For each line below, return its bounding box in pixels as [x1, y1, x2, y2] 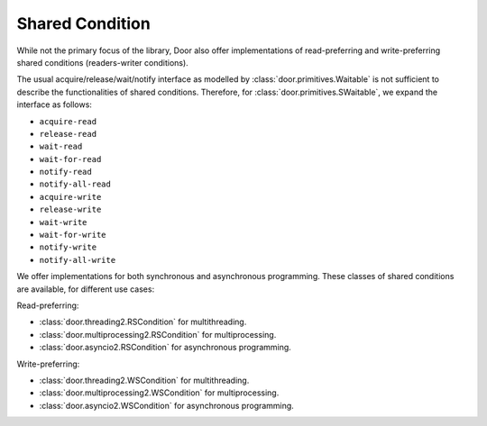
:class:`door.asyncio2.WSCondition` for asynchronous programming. [39, 400, 295, 411]
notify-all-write [39, 255, 116, 265]
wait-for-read [39, 154, 102, 164]
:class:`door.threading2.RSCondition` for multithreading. [39, 316, 247, 328]
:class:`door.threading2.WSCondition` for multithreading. [39, 375, 250, 385]
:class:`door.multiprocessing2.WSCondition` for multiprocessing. [39, 387, 280, 398]
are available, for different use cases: [16, 284, 155, 295]
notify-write [39, 242, 97, 252]
